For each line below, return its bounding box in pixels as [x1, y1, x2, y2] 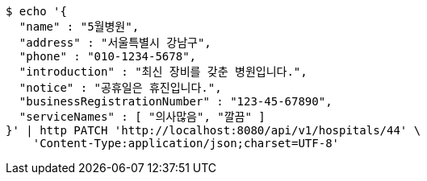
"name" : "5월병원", [19, 20, 140, 33]
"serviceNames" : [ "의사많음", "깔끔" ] [19, 110, 266, 123]
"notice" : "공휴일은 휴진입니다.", [19, 81, 222, 94]
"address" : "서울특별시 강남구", [19, 36, 211, 49]
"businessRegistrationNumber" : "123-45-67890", [19, 95, 333, 108]
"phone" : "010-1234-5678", [19, 50, 197, 63]
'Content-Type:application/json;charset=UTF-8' [32, 137, 340, 150]
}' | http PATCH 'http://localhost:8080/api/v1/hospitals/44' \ [6, 124, 421, 137]
